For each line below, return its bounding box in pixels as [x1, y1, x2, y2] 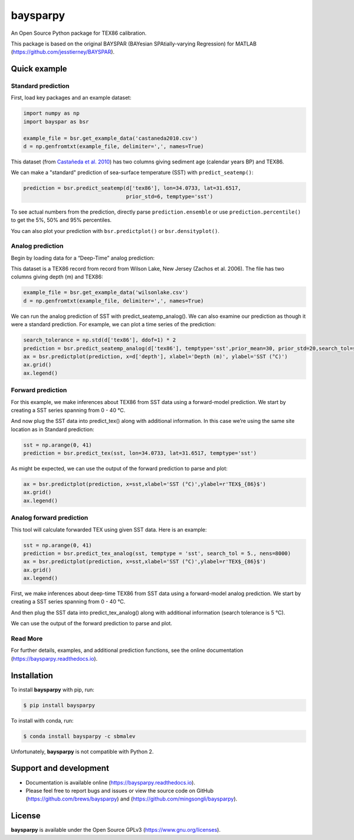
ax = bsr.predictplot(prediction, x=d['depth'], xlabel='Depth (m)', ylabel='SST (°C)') [23, 353, 289, 360]
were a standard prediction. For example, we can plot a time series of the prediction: [11, 321, 217, 328]
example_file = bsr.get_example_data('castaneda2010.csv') [23, 134, 198, 142]
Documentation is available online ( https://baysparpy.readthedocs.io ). [25, 779, 196, 786]
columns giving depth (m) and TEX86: [11, 273, 103, 280]
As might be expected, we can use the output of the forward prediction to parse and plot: [11, 465, 228, 472]
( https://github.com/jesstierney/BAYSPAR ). [11, 48, 115, 55]
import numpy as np [23, 110, 80, 117]
